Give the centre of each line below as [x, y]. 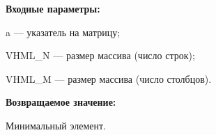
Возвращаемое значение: [61, 102]
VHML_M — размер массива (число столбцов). [109, 78]
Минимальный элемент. [56, 125]
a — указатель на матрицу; [63, 32]
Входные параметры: [53, 8]
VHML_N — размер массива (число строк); [100, 55]
